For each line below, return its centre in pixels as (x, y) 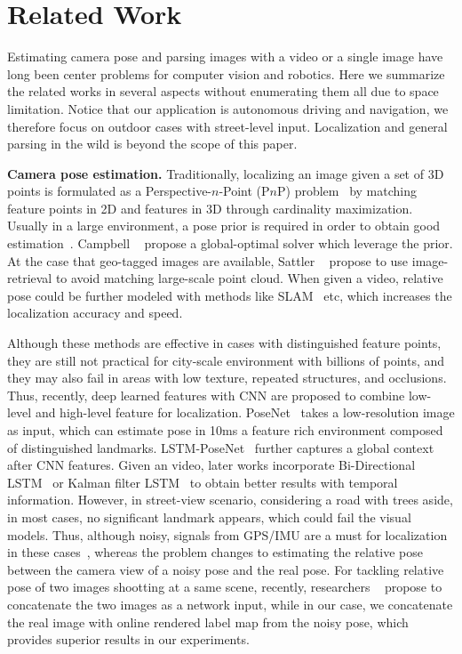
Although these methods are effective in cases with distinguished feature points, (224, 343)
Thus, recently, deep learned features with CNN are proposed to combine (206, 395)
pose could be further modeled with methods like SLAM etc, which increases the (230, 295)
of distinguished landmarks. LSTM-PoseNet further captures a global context (221, 447)
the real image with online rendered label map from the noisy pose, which (208, 622)
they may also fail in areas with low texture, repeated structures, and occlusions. (227, 378)
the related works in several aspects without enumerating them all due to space (223, 91)
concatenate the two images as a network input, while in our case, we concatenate (230, 604)
